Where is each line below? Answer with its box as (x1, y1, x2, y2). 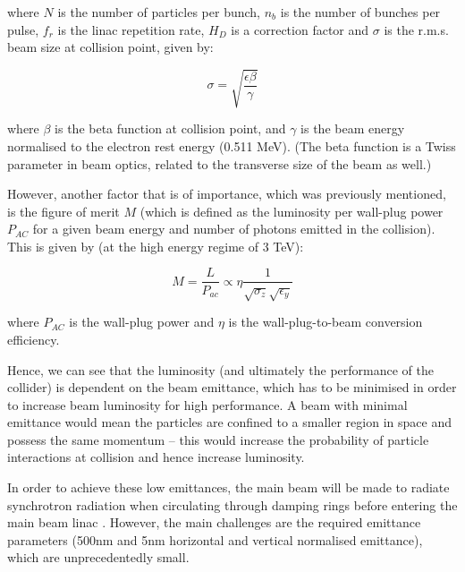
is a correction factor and (231, 20, 369, 38)
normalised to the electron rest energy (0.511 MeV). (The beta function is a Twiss (7, 136, 456, 155)
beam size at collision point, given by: (7, 38, 214, 56)
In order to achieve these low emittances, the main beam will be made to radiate (7, 478, 450, 497)
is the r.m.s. (384, 20, 449, 38)
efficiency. (7, 329, 60, 348)
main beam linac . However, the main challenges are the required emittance (7, 513, 421, 532)
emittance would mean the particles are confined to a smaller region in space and (7, 413, 452, 431)
